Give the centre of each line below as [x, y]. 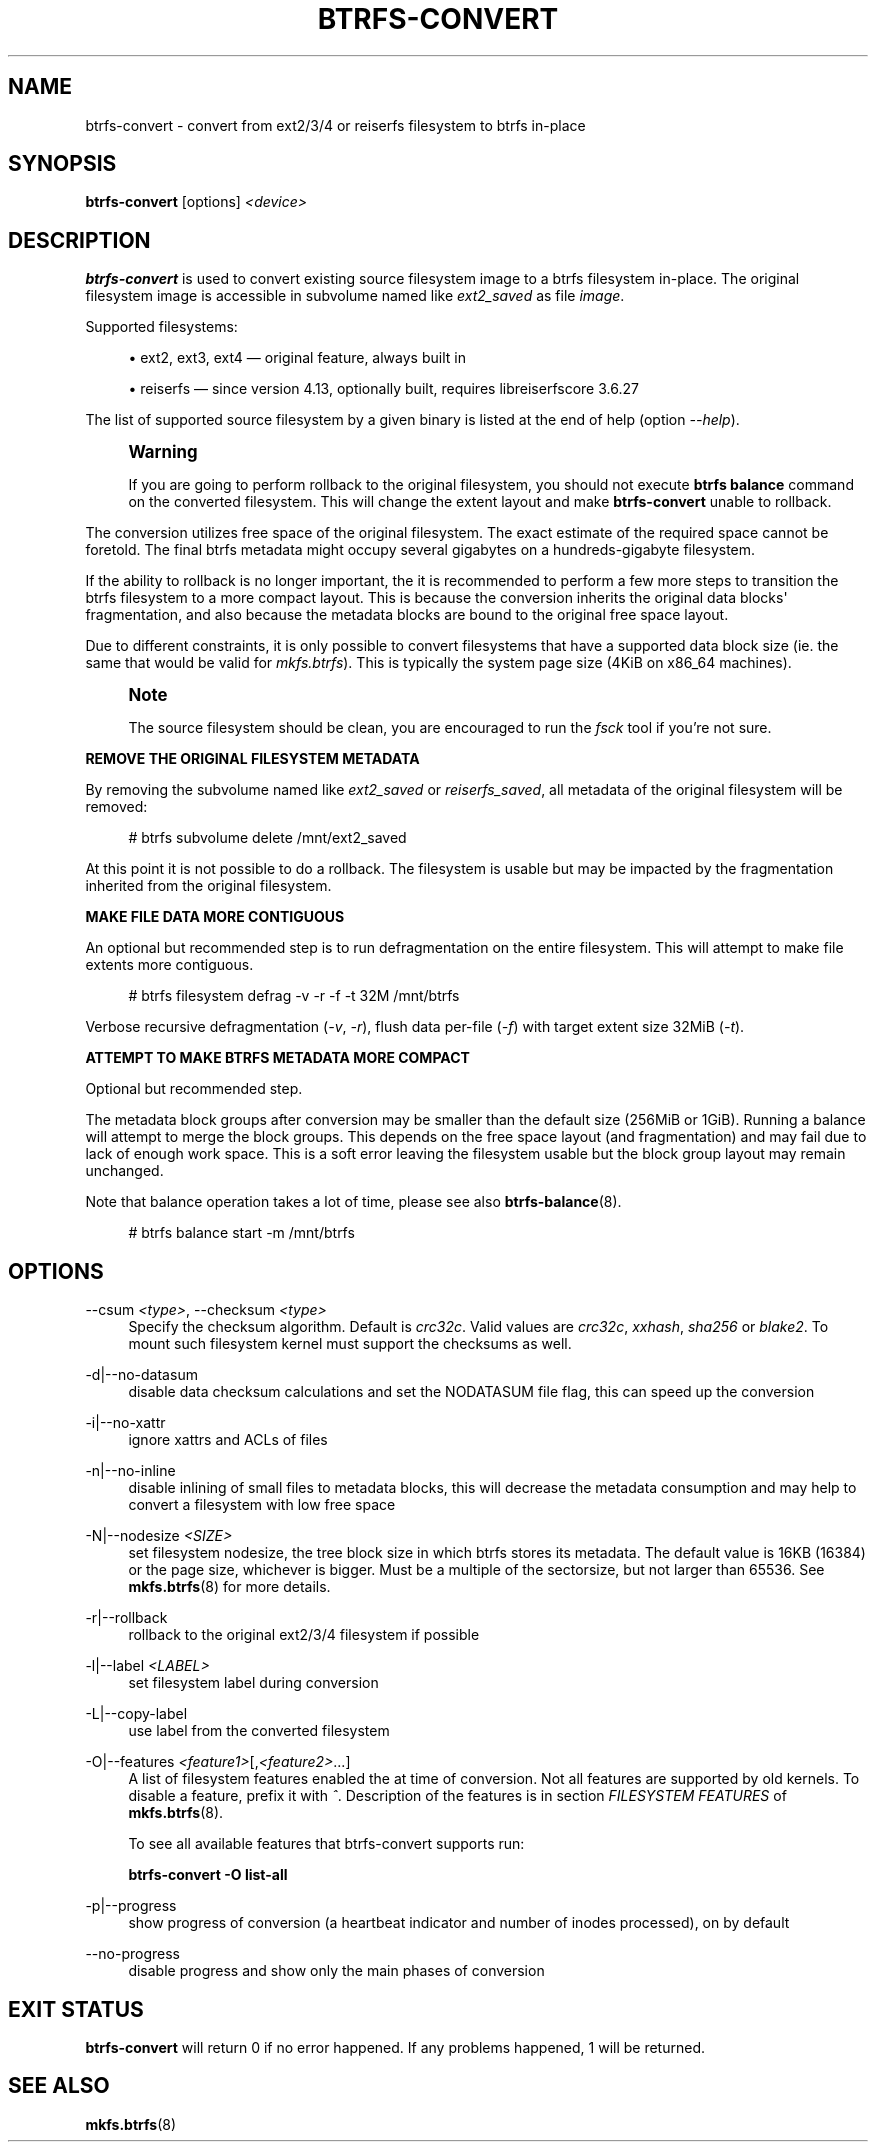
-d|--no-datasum [141, 1375]
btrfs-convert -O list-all [208, 1875]
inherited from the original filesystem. [208, 886]
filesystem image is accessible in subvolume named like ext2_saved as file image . [355, 296]
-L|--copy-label [136, 1714]
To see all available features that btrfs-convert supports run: [326, 1844]
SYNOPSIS [62, 164]
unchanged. [124, 1171]
